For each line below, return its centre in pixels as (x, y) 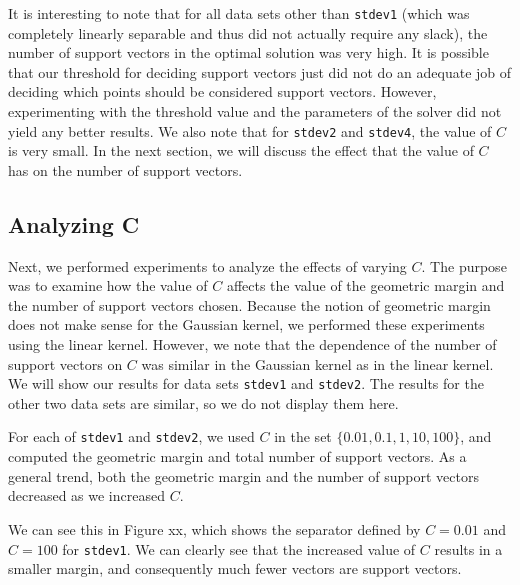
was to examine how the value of (108, 285)
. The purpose (464, 265)
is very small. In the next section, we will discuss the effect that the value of (241, 150)
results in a (468, 548)
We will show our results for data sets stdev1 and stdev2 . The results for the (246, 383)
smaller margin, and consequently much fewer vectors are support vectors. (235, 568)
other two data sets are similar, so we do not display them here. (203, 402)
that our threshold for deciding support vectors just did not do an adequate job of (260, 71)
